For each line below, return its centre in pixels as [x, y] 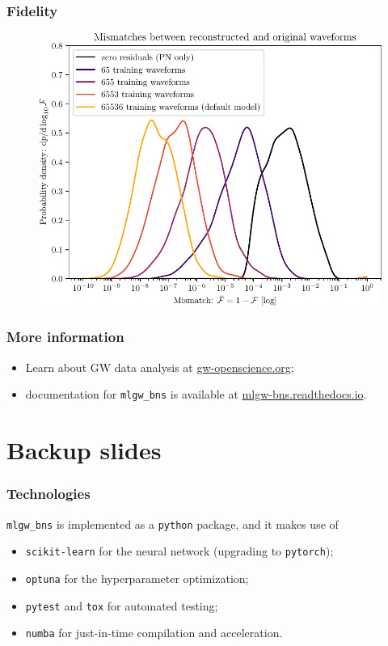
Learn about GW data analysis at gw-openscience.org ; [160, 367]
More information [65, 337]
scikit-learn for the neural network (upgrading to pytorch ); [179, 551]
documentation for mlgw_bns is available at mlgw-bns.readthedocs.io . [196, 394]
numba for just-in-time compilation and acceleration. [154, 633]
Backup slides [84, 450]
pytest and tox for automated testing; [122, 605]
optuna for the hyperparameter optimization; [137, 578]
